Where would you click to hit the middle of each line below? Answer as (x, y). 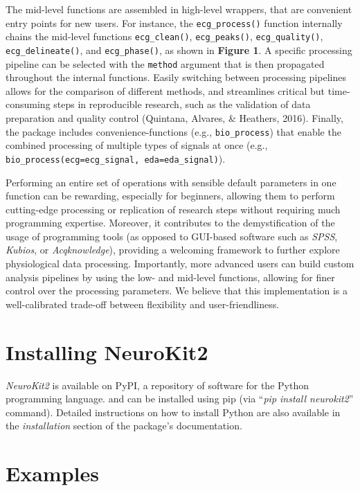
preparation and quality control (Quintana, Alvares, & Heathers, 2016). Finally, (174, 118)
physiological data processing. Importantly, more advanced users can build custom (180, 264)
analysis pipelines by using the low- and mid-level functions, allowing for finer (170, 277)
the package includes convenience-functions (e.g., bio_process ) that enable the (173, 131)
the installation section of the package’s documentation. (124, 426)
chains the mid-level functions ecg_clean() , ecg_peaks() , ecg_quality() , (164, 36)
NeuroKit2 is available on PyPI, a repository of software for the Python (157, 385)
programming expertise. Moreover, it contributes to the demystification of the (170, 223)
